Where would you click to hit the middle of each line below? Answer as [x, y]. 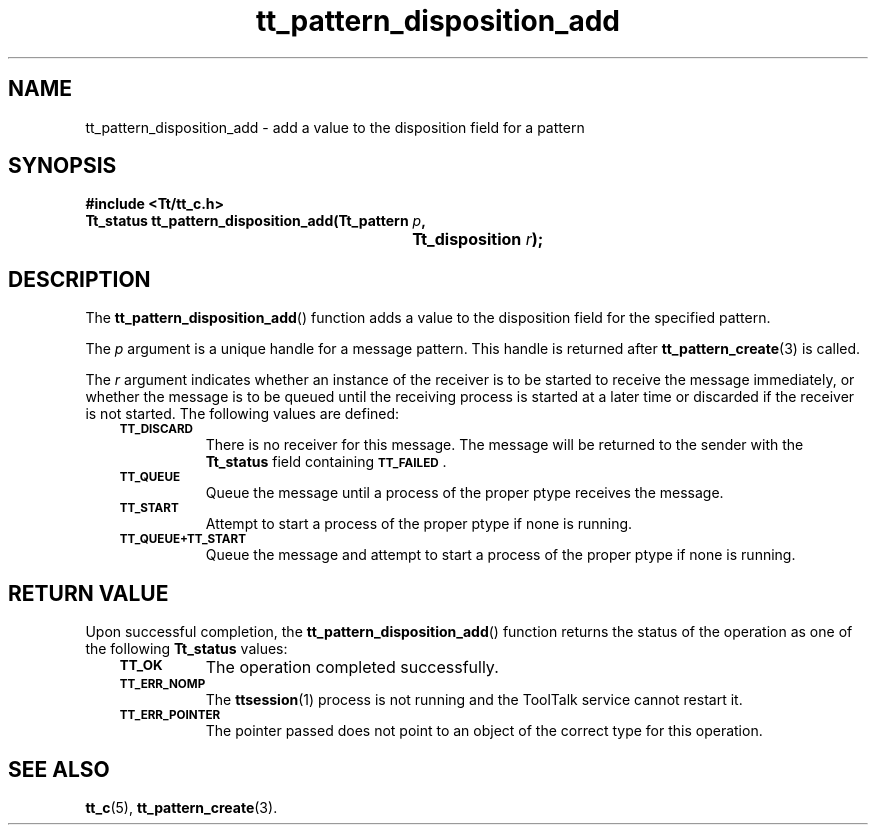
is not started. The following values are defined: [242, 414]
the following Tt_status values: [186, 649]
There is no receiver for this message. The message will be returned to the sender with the [504, 445]
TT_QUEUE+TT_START [182, 539]
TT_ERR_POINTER [170, 715]
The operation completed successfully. [352, 667]
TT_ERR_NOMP [162, 684]
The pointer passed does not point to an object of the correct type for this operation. [484, 731]
